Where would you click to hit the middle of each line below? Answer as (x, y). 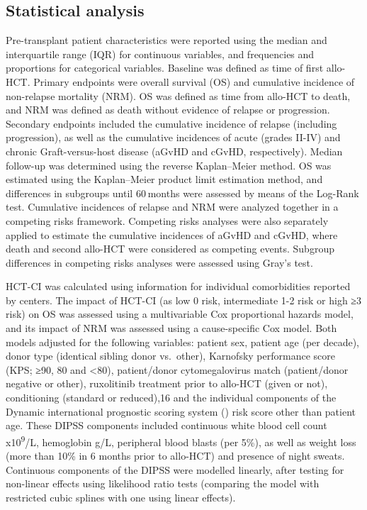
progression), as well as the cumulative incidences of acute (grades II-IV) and (173, 137)
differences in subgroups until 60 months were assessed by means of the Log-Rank (182, 193)
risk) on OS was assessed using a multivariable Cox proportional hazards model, (180, 314)
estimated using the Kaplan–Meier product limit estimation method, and (164, 179)
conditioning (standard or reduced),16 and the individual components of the (171, 398)
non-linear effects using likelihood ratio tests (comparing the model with (163, 483)
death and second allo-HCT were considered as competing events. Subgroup (170, 249)
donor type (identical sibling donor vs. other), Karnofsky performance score (170, 356)
